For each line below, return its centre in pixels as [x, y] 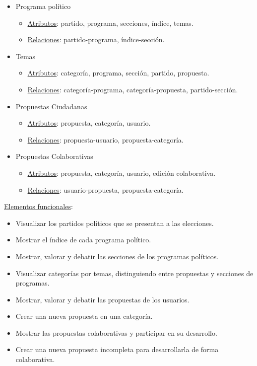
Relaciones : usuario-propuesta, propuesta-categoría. [105, 189]
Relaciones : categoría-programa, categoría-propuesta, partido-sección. [133, 89]
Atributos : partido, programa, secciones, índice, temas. [110, 23]
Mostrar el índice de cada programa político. [83, 240]
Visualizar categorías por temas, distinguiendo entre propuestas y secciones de [134, 273]
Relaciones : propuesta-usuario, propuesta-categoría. [105, 139]
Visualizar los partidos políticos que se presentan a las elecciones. [115, 223]
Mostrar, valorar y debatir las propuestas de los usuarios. [102, 299]
